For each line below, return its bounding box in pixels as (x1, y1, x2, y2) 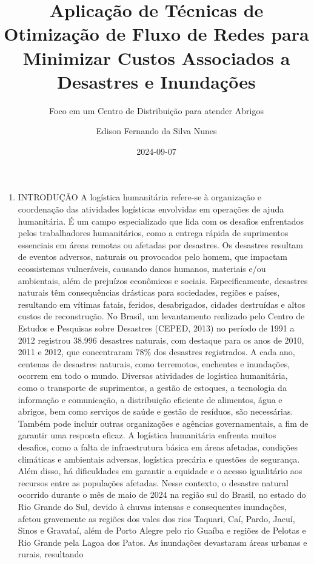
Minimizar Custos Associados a (22, 45, 290, 70)
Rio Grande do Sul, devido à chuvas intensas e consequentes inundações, (18, 500, 287, 512)
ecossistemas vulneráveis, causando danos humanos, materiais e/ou (18, 262, 266, 275)
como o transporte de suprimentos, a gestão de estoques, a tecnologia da (18, 381, 287, 393)
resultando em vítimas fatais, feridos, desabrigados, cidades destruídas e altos (18, 297, 306, 310)
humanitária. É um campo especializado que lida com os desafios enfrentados (18, 214, 304, 227)
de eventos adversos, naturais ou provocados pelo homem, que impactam (18, 250, 287, 263)
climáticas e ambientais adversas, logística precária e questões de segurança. (18, 452, 300, 465)
